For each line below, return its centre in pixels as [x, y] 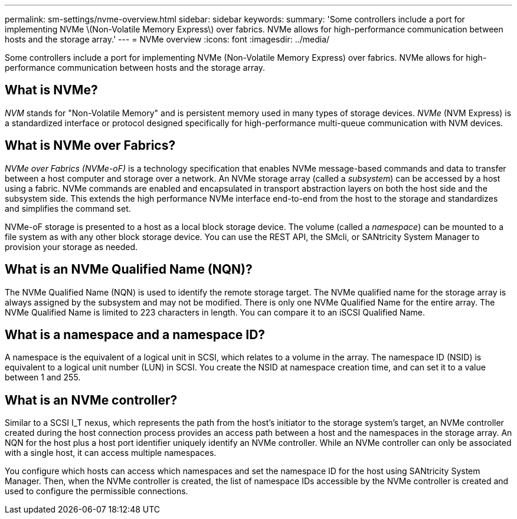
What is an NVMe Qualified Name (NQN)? [129, 270]
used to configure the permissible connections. [96, 491]
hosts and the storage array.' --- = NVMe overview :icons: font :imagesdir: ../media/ [167, 39]
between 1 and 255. [43, 377]
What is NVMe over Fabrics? [90, 146]
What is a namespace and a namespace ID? [135, 334]
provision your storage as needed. [71, 247]
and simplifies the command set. [68, 208]
